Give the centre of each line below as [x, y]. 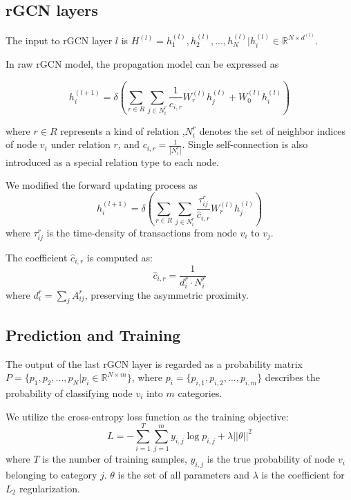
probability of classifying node [69, 392]
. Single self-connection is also [245, 144]
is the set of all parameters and [183, 475]
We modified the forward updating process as [102, 185]
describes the [292, 377]
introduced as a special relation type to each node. [113, 161]
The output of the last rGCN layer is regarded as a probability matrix [154, 363]
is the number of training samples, [115, 459]
